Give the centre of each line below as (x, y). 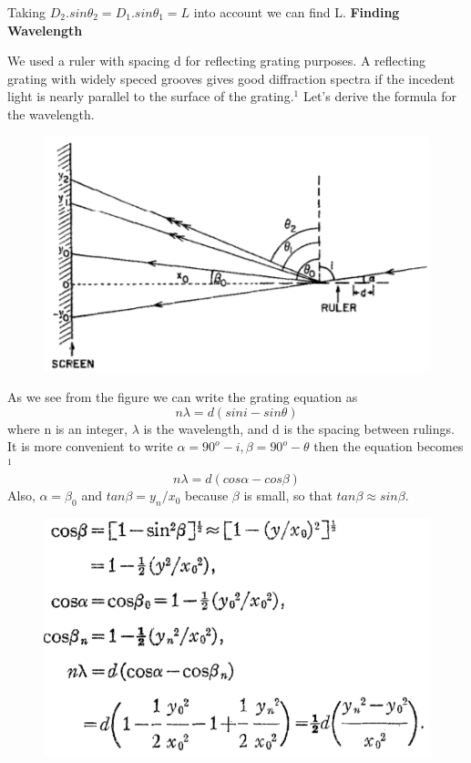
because (207, 495)
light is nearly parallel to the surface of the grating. (151, 96)
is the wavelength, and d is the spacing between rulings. (299, 428)
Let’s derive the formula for (379, 96)
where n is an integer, (67, 428)
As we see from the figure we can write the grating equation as (183, 396)
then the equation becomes (389, 446)
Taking (27, 12)
